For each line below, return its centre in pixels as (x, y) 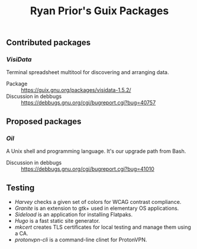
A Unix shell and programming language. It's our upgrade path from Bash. (96, 151)
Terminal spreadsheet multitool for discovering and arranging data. (88, 72)
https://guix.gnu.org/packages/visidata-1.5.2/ (76, 90)
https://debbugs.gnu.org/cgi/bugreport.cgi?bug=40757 (88, 103)
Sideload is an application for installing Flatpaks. (74, 214)
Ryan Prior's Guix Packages (99, 11)
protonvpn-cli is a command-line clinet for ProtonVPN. (81, 240)
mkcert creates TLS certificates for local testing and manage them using (103, 227)
